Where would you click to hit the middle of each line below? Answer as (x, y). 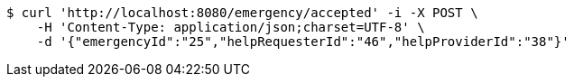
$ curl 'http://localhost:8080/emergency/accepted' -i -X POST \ (242, 13)
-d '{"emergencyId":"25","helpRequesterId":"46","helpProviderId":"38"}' (303, 42)
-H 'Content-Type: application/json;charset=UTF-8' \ (231, 27)
